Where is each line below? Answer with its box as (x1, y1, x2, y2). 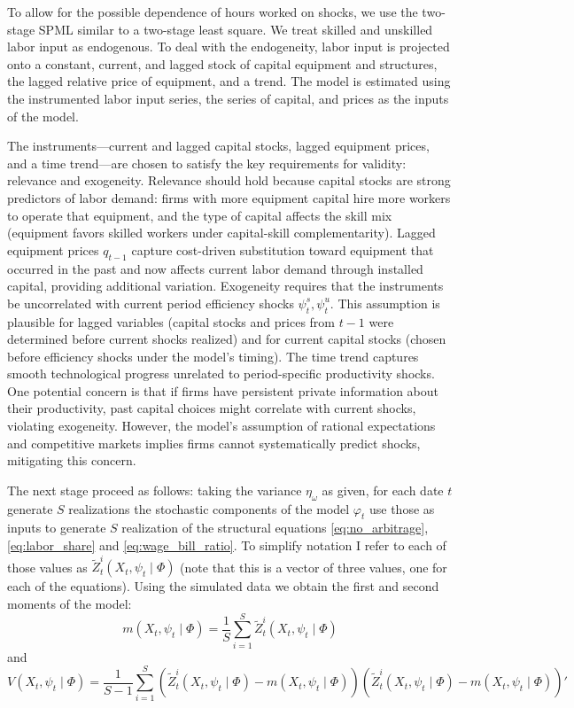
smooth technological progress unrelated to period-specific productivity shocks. (7, 364, 435, 383)
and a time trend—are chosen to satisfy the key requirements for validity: (7, 153, 407, 172)
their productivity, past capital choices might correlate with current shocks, (7, 399, 416, 417)
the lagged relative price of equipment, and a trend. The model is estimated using (7, 72, 451, 90)
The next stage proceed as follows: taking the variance (7, 480, 302, 499)
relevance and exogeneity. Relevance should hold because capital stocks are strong (7, 171, 451, 190)
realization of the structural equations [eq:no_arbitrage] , (121, 518, 429, 537)
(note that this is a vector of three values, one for (180, 557, 447, 576)
